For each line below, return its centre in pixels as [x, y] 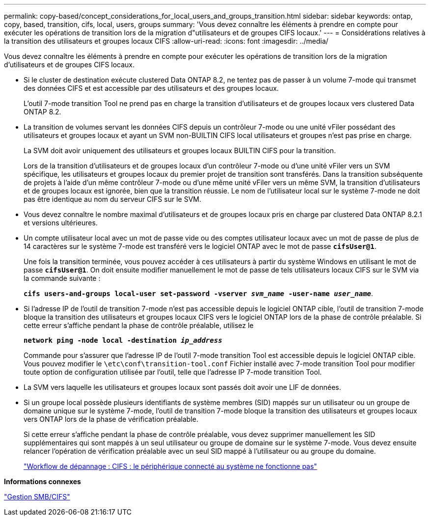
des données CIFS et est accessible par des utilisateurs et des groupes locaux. [151, 88]
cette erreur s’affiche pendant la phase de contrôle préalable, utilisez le [139, 325]
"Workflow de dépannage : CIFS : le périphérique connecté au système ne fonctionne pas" [170, 466]
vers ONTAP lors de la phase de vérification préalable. [111, 419]
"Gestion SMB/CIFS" [37, 497]
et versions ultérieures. [61, 223]
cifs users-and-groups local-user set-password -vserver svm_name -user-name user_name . [199, 293]
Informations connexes [42, 481]
